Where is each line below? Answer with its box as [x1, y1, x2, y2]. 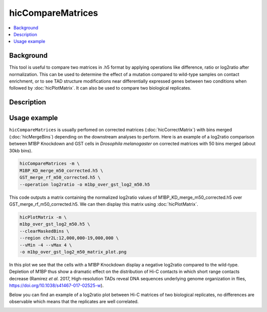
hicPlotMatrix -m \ [19, 215, 67, 220]
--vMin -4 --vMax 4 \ [19, 242, 72, 248]
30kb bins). [9, 147, 33, 153]
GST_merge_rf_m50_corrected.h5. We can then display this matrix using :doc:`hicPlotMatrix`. [9, 201, 198, 207]
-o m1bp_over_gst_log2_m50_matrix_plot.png [19, 249, 127, 255]
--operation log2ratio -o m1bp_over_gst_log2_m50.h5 [19, 181, 150, 187]
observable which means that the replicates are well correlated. [9, 298, 139, 304]
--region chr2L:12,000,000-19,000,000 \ [19, 235, 119, 241]
